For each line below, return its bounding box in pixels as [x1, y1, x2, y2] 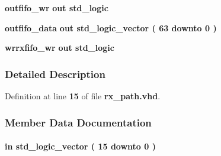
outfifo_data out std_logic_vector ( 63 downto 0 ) [5, 21, 217, 34]
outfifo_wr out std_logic [5, 2, 108, 14]
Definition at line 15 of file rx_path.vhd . [5, 90, 161, 102]
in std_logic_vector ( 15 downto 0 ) [5, 140, 156, 152]
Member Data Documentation [5, 115, 152, 129]
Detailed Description [5, 66, 105, 81]
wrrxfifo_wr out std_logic [5, 41, 114, 54]
